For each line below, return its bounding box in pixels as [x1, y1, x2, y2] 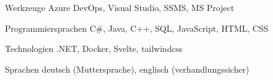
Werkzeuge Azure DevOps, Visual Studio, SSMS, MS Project [5, 1, 234, 13]
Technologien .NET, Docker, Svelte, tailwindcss [5, 42, 182, 55]
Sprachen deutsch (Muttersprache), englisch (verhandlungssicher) [5, 62, 249, 75]
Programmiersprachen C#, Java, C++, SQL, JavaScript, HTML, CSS [5, 21, 269, 34]
